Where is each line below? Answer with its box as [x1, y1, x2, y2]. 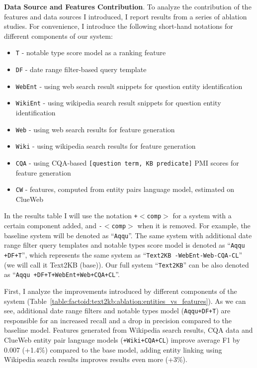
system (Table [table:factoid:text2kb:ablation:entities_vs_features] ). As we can [4, 295, 246, 306]
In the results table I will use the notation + [4, 210, 138, 221]
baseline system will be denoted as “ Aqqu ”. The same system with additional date [4, 230, 252, 240]
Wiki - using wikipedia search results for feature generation [15, 141, 196, 151]
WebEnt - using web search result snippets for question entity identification [15, 81, 243, 91]
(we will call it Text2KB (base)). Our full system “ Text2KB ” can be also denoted [4, 259, 249, 270]
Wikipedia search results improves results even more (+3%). [4, 354, 187, 365]
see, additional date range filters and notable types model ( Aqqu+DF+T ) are [4, 305, 231, 316]
